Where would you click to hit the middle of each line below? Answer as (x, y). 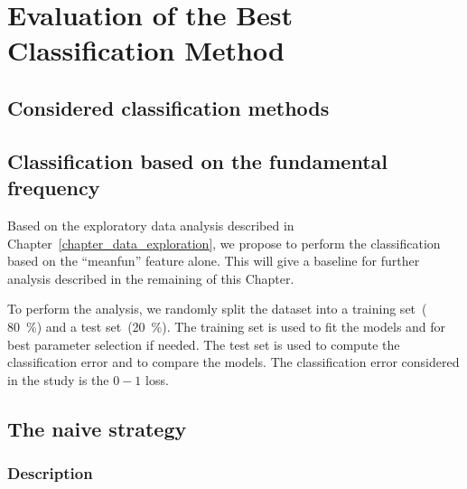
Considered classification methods (168, 107)
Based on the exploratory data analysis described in (151, 225)
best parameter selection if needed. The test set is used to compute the (204, 344)
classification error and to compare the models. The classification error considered (233, 362)
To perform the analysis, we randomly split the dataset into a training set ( (217, 309)
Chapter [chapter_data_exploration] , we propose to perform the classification (224, 243)
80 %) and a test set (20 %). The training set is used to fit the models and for (227, 326)
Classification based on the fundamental (197, 160)
